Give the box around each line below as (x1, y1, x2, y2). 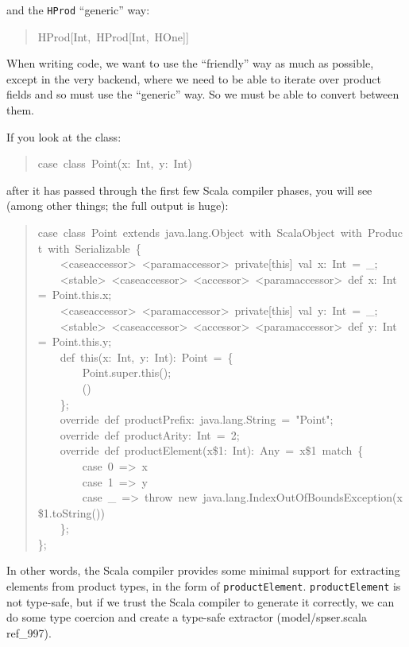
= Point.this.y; (37, 333, 112, 350)
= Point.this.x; (37, 286, 112, 303)
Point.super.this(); (82, 364, 172, 381)
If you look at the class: (6, 128, 122, 145)
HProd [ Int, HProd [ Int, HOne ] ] (37, 28, 189, 45)
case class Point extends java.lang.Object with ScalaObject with (37, 224, 362, 240)
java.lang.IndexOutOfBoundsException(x (203, 489, 403, 506)
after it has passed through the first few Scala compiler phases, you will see (6, 181, 372, 198)
